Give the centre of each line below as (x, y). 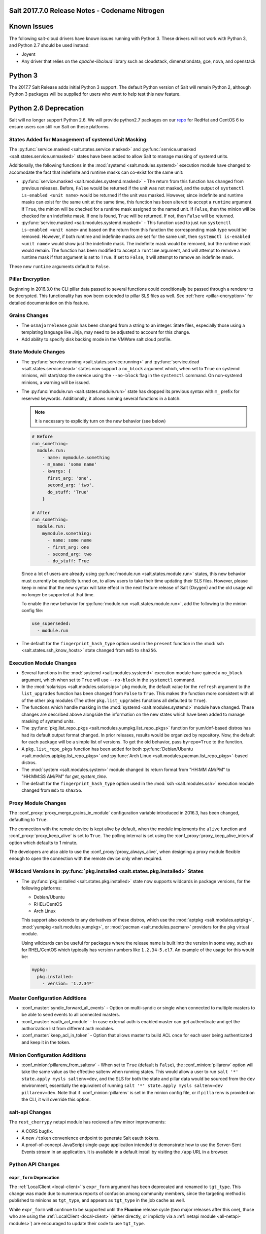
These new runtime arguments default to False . (60, 266)
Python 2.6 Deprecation (47, 108)
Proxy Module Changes (38, 803)
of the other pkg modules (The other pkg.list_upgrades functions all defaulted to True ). (114, 700)
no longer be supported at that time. (58, 594)
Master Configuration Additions (48, 998)
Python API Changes (34, 1164)
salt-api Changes (30, 1112)
